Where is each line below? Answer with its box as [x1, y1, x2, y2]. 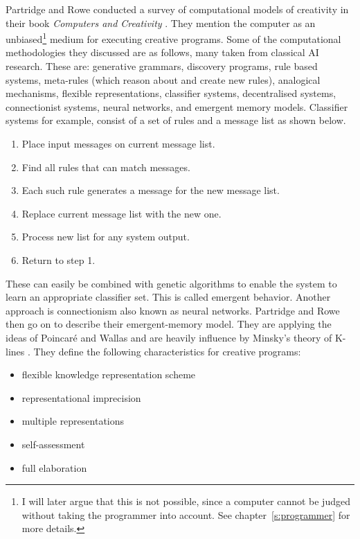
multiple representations [21, 414, 125, 428]
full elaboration [21, 460, 87, 475]
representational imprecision [21, 390, 141, 405]
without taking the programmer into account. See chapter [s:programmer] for [21, 507, 350, 522]
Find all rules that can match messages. [21, 159, 190, 174]
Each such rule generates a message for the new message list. [21, 183, 280, 197]
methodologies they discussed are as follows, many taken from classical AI [6, 45, 319, 60]
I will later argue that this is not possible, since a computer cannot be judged [21, 494, 350, 509]
